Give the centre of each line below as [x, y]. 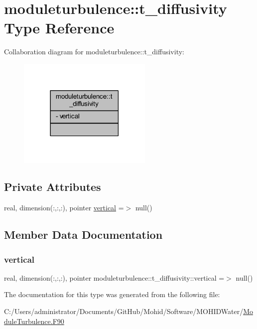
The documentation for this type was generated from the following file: [112, 294]
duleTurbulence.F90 [34, 321]
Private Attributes [53, 187]
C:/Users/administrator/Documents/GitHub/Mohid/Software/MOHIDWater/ [124, 311]
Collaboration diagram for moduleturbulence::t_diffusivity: [94, 52]
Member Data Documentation [83, 235]
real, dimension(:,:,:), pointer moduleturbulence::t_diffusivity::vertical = [114, 277]
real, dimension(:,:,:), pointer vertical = [64, 208]
